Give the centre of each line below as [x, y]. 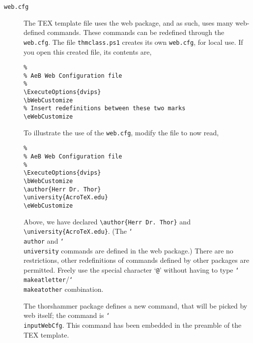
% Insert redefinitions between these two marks [105, 109]
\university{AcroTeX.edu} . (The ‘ [78, 231]
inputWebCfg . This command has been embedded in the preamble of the [133, 325]
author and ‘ [44, 240]
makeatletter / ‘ [48, 279]
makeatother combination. [64, 289]
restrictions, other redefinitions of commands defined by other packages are [137, 260]
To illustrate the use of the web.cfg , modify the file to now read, [121, 132]
